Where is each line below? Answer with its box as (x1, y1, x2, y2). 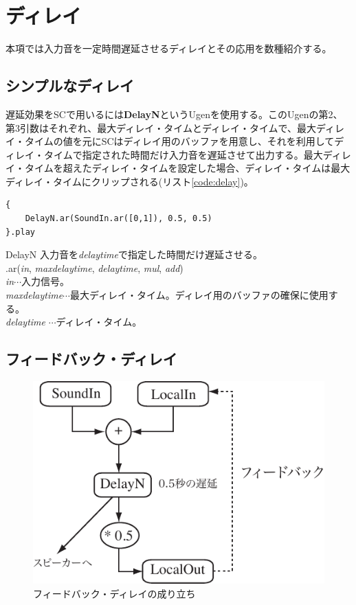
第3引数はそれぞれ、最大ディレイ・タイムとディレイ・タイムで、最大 (5, 120, 317, 135)
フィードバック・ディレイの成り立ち (33, 586, 196, 600)
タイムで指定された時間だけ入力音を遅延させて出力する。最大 (43, 147, 323, 161)
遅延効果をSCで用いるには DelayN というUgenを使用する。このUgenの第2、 (5, 106, 343, 121)
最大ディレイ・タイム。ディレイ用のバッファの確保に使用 (69, 288, 329, 302)
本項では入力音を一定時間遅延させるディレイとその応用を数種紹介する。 (5, 41, 332, 56)
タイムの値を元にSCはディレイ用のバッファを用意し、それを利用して (24, 134, 335, 148)
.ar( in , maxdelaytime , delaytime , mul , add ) (5, 260, 183, 275)
